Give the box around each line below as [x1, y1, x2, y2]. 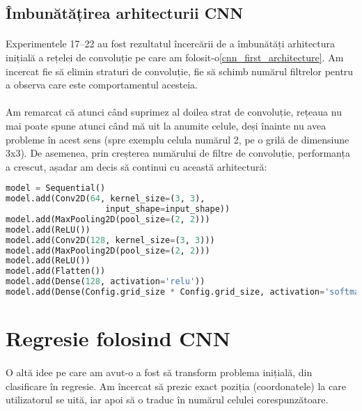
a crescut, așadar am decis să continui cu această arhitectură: [6, 159, 267, 173]
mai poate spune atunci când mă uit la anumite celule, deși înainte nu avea [6, 118, 326, 132]
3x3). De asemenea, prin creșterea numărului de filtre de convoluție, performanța [6, 146, 350, 160]
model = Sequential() [6, 183, 106, 194]
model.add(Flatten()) [6, 266, 106, 277]
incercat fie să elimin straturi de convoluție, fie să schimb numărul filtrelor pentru [6, 63, 354, 78]
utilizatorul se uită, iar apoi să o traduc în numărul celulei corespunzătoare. [6, 392, 329, 407]
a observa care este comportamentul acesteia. [6, 77, 198, 92]
